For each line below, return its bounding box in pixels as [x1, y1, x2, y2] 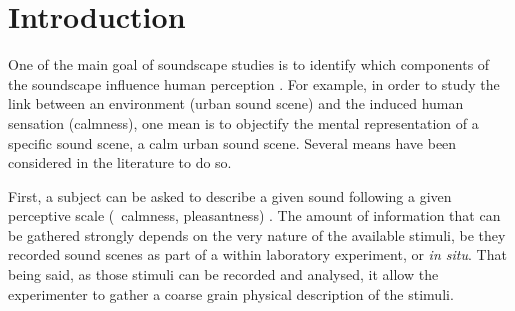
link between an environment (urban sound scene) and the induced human [8, 93, 464, 114]
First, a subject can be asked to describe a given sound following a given [8, 185, 452, 206]
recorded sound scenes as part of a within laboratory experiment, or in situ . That [8, 244, 507, 265]
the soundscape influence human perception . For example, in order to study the [8, 73, 500, 94]
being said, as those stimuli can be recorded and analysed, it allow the [8, 264, 439, 285]
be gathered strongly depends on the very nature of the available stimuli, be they [8, 224, 506, 245]
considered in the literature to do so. [8, 152, 232, 173]
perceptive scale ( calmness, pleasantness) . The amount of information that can [8, 205, 501, 226]
